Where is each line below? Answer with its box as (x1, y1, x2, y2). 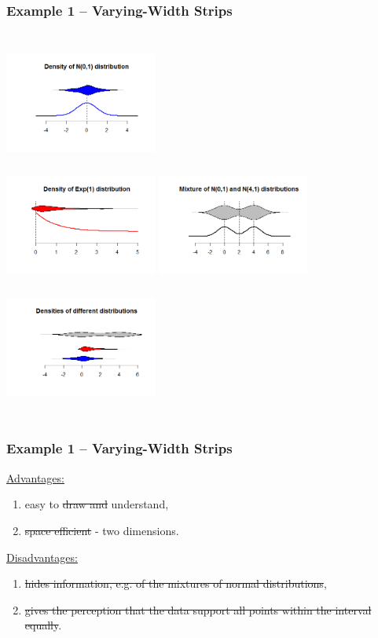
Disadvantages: (6, 548, 78, 565)
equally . (24, 617, 62, 633)
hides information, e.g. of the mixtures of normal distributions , (24, 575, 327, 592)
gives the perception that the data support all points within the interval (24, 601, 372, 618)
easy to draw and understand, (24, 496, 169, 512)
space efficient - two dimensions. (24, 522, 179, 538)
